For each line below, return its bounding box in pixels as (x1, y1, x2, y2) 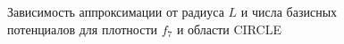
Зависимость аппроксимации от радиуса (7, 3, 224, 20)
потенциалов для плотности (7, 19, 157, 38)
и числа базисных (240, 3, 338, 20)
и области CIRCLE (176, 19, 281, 38)
